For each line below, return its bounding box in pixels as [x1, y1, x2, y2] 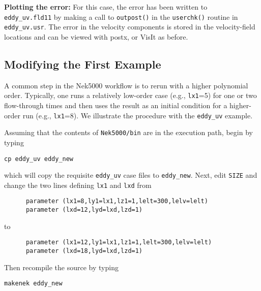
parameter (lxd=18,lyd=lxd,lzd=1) [25, 247, 143, 255]
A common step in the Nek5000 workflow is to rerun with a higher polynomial [4, 80, 248, 90]
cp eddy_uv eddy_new [4, 155, 74, 163]
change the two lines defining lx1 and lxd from [4, 179, 152, 190]
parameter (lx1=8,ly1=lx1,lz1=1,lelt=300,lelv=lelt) [25, 198, 208, 205]
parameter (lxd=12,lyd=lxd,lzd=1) [25, 206, 143, 214]
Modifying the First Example [4, 56, 161, 72]
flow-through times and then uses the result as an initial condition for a [4, 100, 227, 111]
